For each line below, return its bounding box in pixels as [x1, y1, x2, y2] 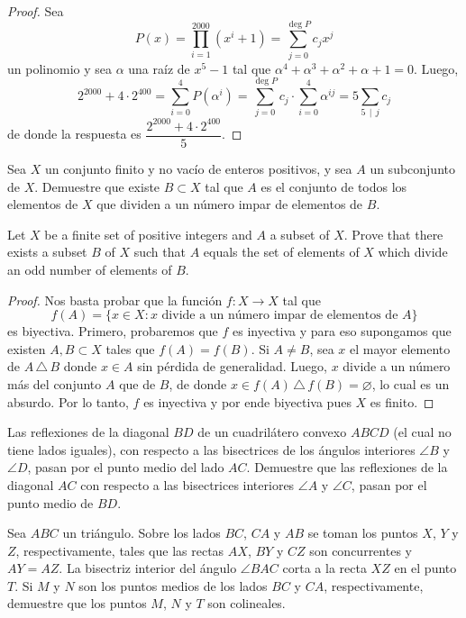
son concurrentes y [309, 541, 412, 559]
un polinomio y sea [7, 59, 112, 77]
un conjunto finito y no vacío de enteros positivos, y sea [44, 159, 352, 177]
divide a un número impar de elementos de [161, 309, 398, 323]
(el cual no [393, 423, 452, 441]
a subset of [270, 224, 330, 243]
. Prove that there [343, 224, 443, 243]
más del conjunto [7, 374, 102, 393]
